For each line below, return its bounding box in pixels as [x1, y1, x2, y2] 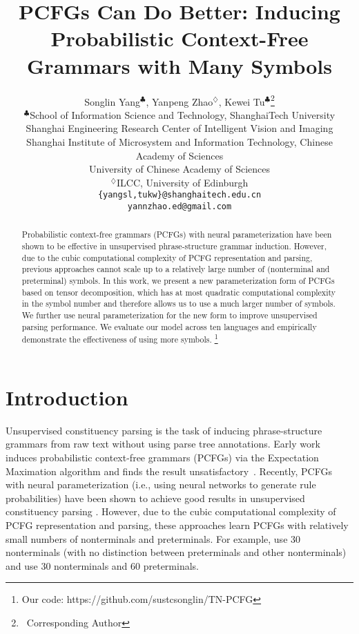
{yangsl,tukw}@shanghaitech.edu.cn [97, 190, 262, 200]
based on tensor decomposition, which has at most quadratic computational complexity [21, 286, 336, 298]
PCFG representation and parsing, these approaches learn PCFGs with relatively [6, 518, 349, 532]
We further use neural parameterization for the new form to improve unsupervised [21, 309, 318, 321]
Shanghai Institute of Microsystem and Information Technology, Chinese [26, 134, 333, 148]
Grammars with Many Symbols [27, 51, 332, 79]
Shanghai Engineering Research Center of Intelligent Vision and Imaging [26, 121, 333, 135]
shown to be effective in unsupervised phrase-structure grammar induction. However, [21, 240, 327, 252]
